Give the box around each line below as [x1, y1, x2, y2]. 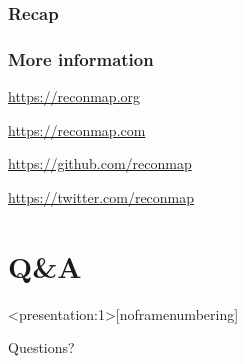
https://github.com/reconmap [8, 153, 192, 174]
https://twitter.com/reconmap [8, 186, 195, 207]
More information [8, 46, 154, 71]
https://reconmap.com [8, 119, 146, 140]
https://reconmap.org [8, 86, 141, 107]
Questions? [8, 337, 75, 358]
